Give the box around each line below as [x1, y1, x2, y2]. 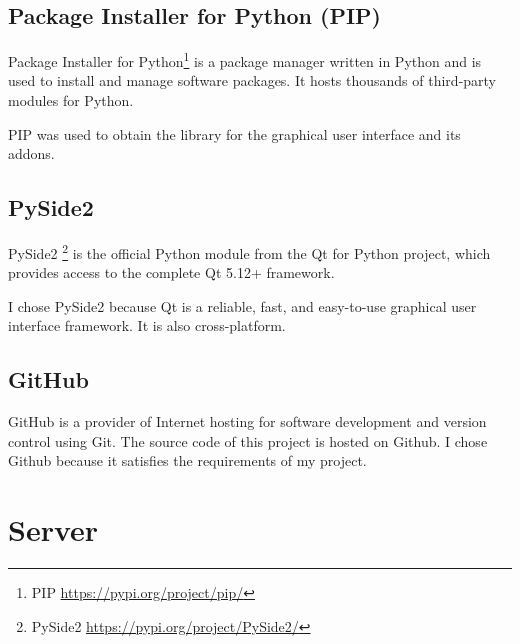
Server [8, 509, 99, 550]
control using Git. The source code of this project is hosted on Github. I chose [8, 430, 488, 451]
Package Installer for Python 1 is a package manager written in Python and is [8, 48, 482, 71]
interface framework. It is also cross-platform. [8, 315, 286, 336]
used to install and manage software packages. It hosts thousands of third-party [8, 70, 497, 91]
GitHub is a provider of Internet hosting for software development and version [8, 411, 487, 432]
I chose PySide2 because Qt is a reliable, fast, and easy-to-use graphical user [8, 295, 477, 316]
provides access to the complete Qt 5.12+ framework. [8, 262, 335, 283]
